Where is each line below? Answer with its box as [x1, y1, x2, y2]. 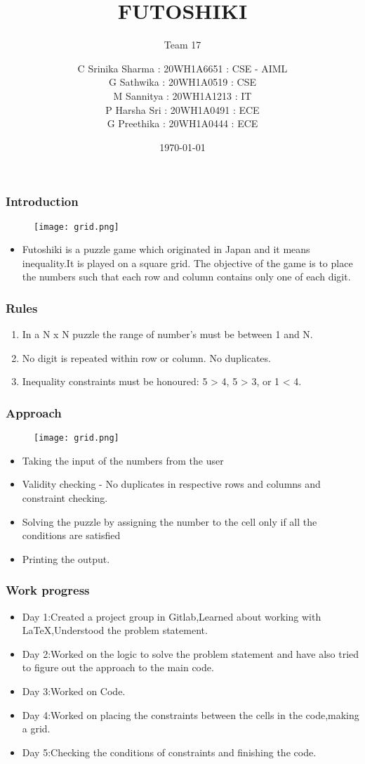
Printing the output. [22, 551, 110, 566]
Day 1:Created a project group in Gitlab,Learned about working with [22, 609, 321, 623]
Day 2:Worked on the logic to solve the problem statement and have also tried [22, 646, 359, 661]
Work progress [6, 581, 90, 599]
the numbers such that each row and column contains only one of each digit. [22, 269, 351, 284]
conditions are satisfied [22, 528, 121, 543]
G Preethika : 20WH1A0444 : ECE [107, 116, 258, 131]
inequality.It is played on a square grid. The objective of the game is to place [22, 255, 353, 270]
